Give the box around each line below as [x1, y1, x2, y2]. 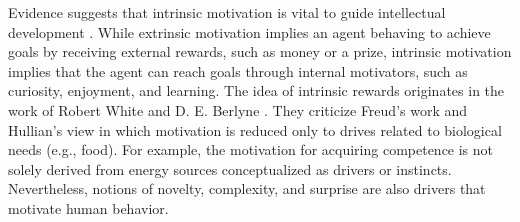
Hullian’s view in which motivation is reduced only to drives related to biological [8, 119, 502, 140]
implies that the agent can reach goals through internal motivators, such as [8, 60, 468, 81]
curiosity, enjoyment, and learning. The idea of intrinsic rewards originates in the [8, 80, 505, 101]
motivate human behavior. [8, 197, 169, 218]
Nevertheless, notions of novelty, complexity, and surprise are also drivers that [8, 178, 486, 199]
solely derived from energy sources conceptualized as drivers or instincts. [8, 158, 452, 179]
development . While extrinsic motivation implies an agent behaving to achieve [8, 21, 491, 42]
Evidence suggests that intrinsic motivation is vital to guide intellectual [8, 2, 446, 22]
